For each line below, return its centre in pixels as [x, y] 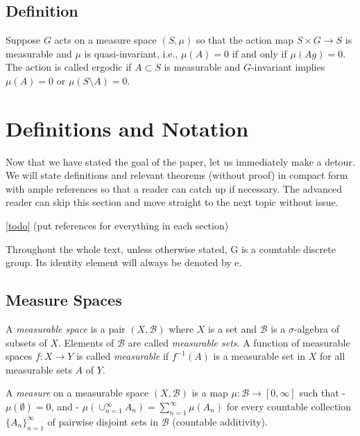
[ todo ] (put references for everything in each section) [117, 226]
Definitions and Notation [127, 128]
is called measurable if [123, 356]
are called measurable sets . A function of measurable [239, 342]
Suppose [23, 40]
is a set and [232, 329]
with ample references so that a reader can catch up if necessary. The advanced [174, 188]
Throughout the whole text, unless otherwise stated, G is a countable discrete [171, 248]
